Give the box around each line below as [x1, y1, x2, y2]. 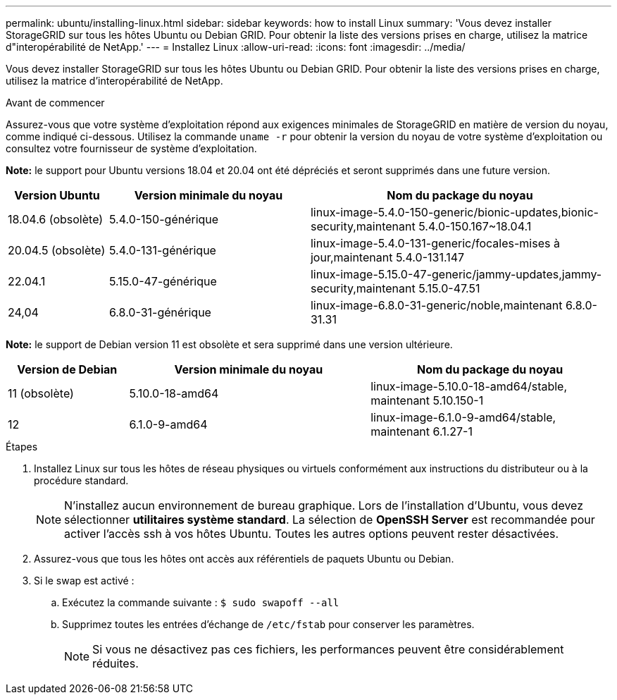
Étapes [6, 441, 38, 453]
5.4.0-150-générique [108, 212, 219, 226]
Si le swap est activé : [34, 575, 135, 587]
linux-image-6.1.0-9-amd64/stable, [370, 410, 556, 424]
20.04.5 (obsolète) [8, 243, 106, 257]
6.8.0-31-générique [108, 305, 211, 319]
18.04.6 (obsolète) [8, 212, 104, 226]
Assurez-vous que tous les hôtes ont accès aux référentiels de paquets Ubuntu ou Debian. [34, 553, 454, 565]
